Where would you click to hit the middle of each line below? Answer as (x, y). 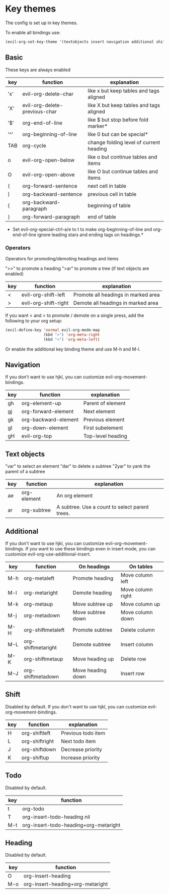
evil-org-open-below (49, 160)
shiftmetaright (40, 647)
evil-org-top (36, 436)
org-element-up (41, 403)
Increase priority (80, 757)
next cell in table (107, 186)
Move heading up (93, 659)
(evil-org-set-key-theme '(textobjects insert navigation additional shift (86, 42)
